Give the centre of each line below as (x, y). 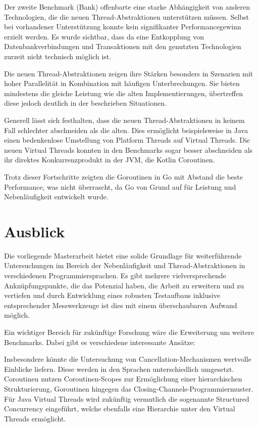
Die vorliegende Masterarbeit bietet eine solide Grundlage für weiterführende (123, 255)
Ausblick (35, 231)
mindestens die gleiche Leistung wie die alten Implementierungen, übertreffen (124, 93)
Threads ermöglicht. (35, 418)
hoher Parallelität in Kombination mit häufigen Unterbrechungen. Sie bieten (122, 83)
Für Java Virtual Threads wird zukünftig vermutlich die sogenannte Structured (127, 398)
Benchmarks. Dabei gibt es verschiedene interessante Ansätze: (100, 342)
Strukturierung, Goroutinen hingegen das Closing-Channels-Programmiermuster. (129, 388)
